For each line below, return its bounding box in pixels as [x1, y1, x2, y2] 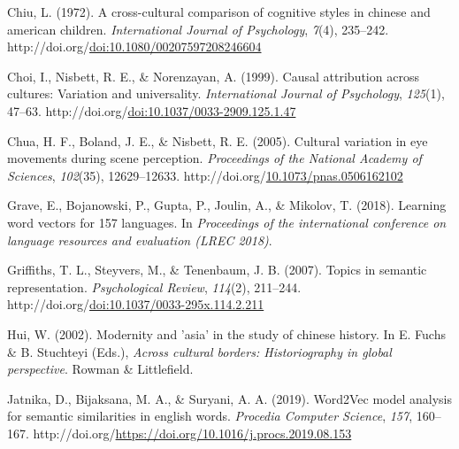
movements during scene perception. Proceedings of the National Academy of [7, 149, 422, 167]
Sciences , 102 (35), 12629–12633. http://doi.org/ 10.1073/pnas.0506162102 [7, 166, 403, 184]
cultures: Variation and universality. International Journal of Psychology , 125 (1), [7, 84, 445, 103]
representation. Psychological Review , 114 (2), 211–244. [7, 277, 302, 296]
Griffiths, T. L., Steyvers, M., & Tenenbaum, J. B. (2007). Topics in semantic [7, 260, 427, 279]
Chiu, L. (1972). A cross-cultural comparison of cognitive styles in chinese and [7, 3, 431, 20]
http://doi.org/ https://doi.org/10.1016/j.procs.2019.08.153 [33, 423, 352, 442]
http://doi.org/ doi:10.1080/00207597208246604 [7, 37, 262, 56]
